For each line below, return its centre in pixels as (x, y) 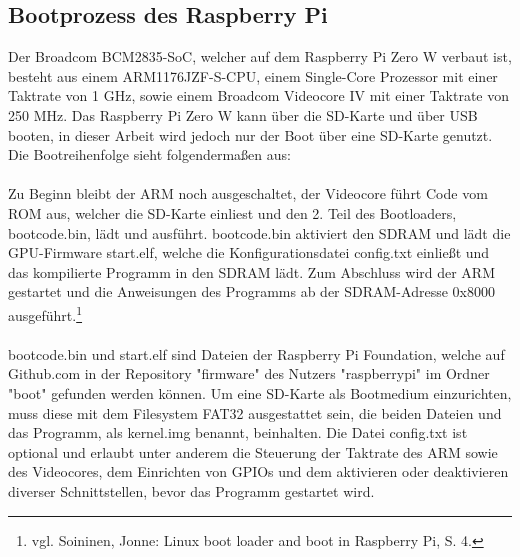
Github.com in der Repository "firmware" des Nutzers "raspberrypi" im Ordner (249, 373)
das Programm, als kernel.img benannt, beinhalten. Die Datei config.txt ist (238, 432)
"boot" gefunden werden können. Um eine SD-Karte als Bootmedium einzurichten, (260, 392)
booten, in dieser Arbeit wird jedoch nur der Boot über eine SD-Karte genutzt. (250, 134)
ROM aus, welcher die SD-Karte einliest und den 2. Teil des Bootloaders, (232, 212)
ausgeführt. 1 (45, 313)
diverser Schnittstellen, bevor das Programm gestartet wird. (191, 490)
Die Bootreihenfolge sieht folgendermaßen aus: (149, 154)
